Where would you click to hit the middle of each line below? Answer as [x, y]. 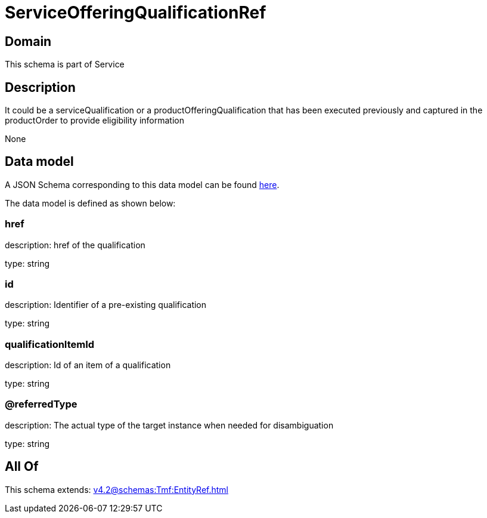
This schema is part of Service [65, 64]
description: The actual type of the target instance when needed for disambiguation [169, 425]
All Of [22, 467]
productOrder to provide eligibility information [94, 121]
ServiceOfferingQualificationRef [136, 13]
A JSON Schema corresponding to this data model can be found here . [142, 184]
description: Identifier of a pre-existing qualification [106, 305]
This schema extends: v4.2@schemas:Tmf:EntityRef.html [117, 489]
